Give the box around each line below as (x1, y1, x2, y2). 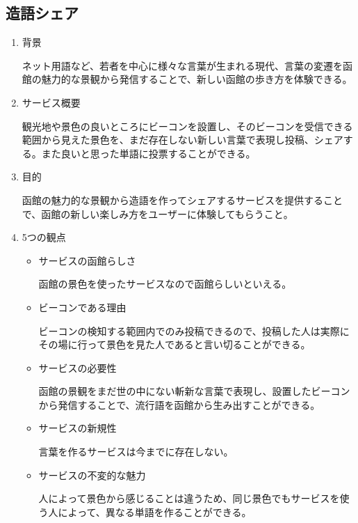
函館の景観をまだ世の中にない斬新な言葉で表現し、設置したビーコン (38, 384, 350, 398)
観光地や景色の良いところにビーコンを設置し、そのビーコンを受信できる (22, 118, 353, 133)
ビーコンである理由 (38, 299, 127, 314)
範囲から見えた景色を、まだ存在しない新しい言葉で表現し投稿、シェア (22, 132, 343, 147)
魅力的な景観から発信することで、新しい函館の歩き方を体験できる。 (41, 72, 352, 86)
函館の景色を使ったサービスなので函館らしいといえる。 (38, 276, 292, 291)
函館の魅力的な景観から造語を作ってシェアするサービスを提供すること (22, 192, 343, 207)
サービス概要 (22, 95, 81, 109)
